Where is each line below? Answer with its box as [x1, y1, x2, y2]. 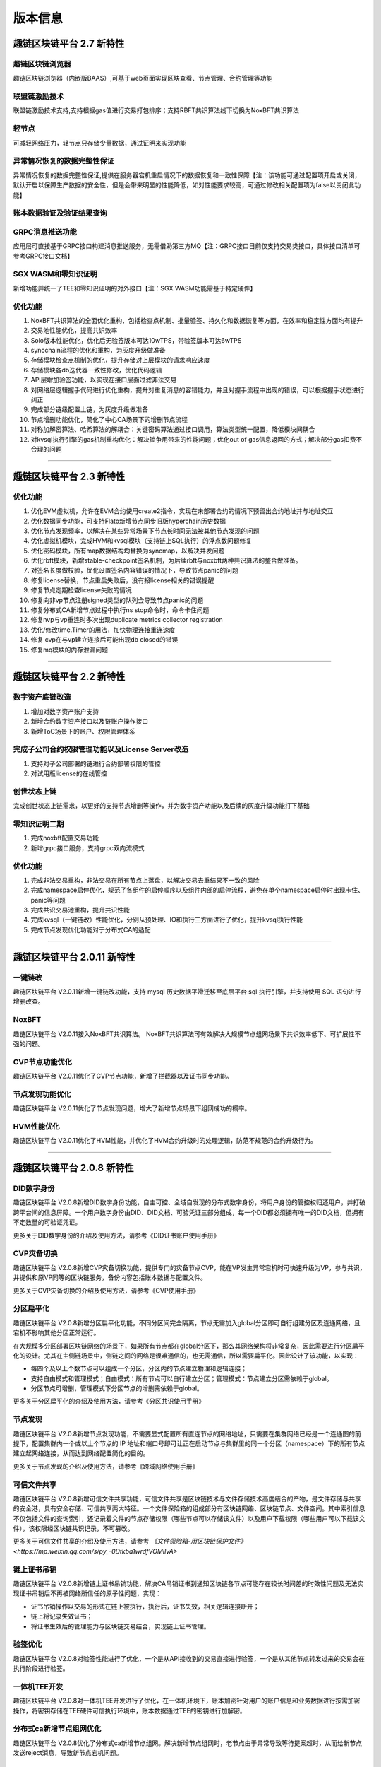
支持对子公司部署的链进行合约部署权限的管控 [30, 759, 161, 768]
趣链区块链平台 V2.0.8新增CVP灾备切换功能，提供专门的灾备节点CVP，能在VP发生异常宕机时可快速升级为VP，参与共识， [13, 1263, 366, 1272]
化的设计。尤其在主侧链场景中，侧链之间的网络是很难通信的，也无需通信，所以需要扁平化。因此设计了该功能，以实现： [13, 1351, 359, 1360]
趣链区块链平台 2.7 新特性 [13, 37, 125, 49]
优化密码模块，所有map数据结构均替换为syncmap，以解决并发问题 [30, 546, 225, 555]
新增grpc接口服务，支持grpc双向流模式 [30, 843, 145, 852]
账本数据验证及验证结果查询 [13, 209, 107, 218]
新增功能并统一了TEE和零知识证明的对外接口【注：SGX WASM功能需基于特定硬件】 [13, 283, 257, 293]
